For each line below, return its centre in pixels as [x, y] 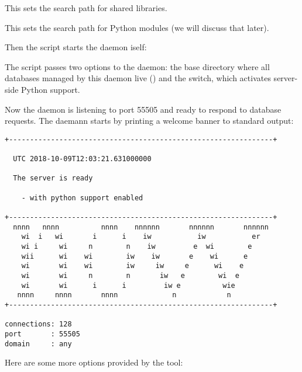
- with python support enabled [82, 198]
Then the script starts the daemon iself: [76, 47]
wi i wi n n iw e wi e [137, 246]
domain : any [38, 344]
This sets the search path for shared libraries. [86, 8]
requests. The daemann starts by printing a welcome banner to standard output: [149, 121]
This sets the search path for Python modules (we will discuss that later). [137, 27]
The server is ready [53, 178]
